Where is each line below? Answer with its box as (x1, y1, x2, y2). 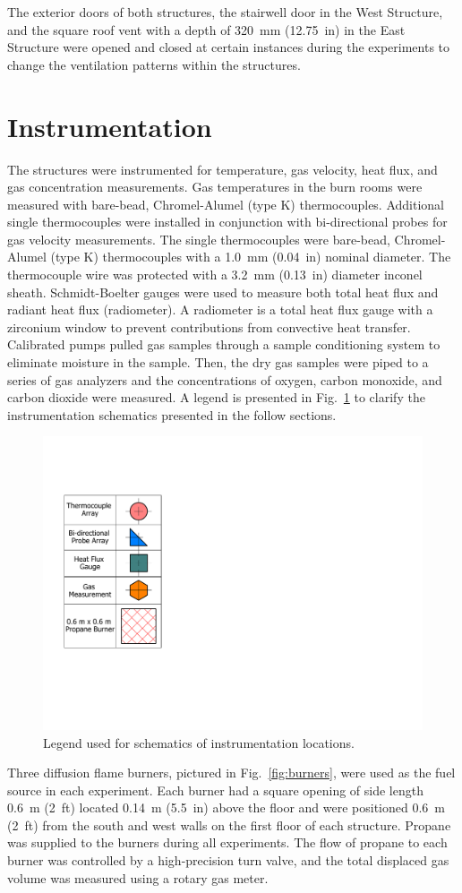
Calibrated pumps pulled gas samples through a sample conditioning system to (7, 335, 441, 354)
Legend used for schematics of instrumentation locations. (43, 733, 355, 751)
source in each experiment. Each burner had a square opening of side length (7, 780, 423, 799)
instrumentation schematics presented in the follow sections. (7, 405, 337, 424)
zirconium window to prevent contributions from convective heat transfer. (7, 317, 411, 336)
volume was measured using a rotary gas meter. (7, 868, 269, 887)
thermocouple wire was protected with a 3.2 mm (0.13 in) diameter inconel (7, 265, 423, 284)
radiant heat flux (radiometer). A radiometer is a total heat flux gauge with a (7, 300, 433, 319)
